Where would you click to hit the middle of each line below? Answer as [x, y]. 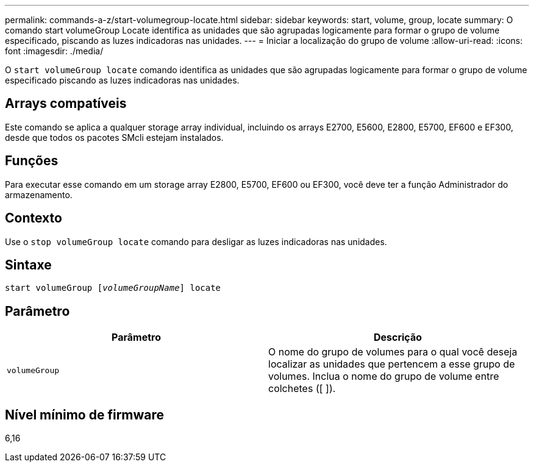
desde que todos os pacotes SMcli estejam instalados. [114, 137]
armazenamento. [39, 194]
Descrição [398, 337]
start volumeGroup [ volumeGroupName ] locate [113, 288]
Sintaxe [28, 265]
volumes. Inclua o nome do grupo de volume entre [384, 376]
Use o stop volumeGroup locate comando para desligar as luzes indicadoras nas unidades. [196, 241]
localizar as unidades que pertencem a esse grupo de [392, 364]
